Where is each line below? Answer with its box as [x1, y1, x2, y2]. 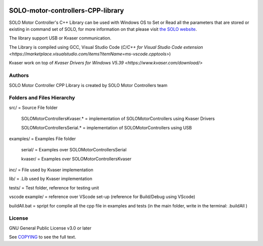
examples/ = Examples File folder [9, 136, 76, 142]
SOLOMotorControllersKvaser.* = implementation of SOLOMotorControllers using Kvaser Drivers [21, 116, 215, 122]
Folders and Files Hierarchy [9, 94, 75, 101]
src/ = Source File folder [9, 104, 58, 110]
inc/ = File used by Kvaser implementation [9, 167, 94, 173]
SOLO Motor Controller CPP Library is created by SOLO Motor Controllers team [9, 82, 168, 88]
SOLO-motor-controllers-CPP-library [9, 6, 124, 15]
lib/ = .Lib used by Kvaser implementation [9, 176, 93, 182]
